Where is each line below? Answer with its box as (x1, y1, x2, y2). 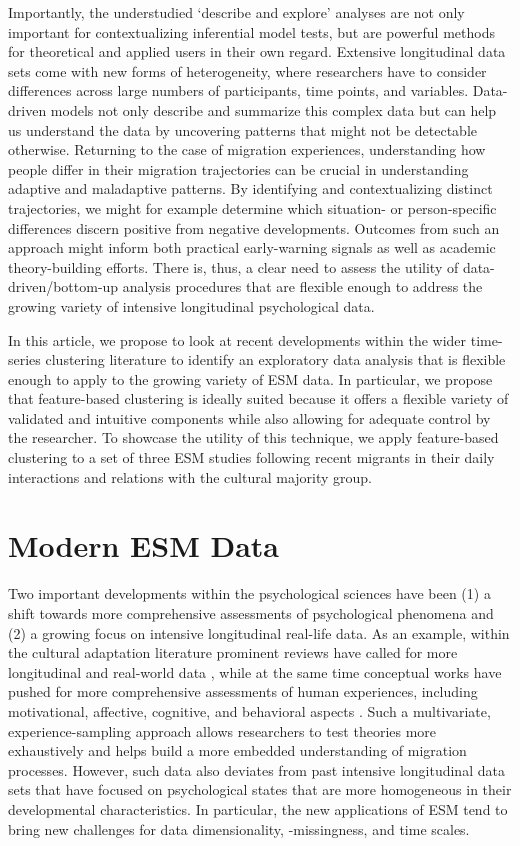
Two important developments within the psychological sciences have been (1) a (8, 583, 491, 604)
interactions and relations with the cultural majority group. (8, 466, 373, 487)
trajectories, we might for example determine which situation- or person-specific (8, 197, 497, 218)
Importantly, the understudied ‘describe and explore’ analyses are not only (8, 2, 465, 22)
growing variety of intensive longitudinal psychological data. (8, 295, 375, 316)
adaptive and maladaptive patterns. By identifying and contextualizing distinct (8, 178, 493, 199)
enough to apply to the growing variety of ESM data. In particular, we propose (8, 368, 493, 389)
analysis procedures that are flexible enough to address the (122, 276, 483, 297)
